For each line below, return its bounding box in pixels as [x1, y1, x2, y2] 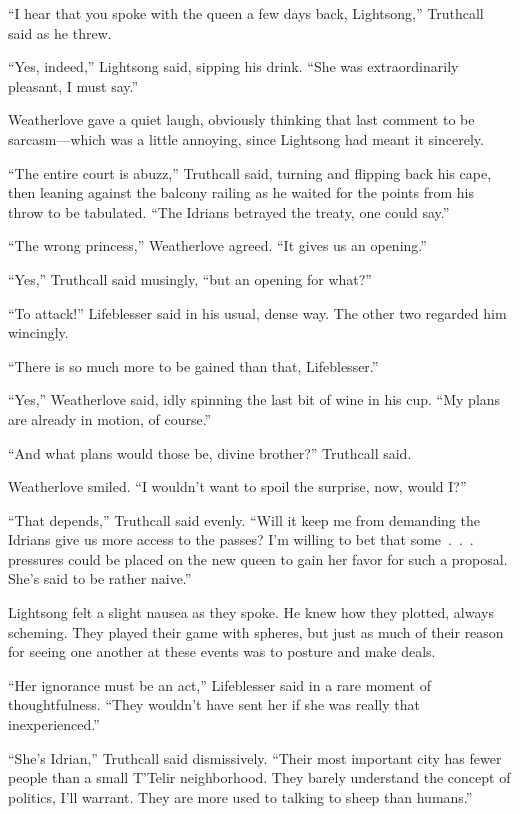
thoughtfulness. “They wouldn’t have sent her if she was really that [8, 694, 420, 715]
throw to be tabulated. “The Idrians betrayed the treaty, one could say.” [8, 201, 450, 222]
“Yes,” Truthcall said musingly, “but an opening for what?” [8, 268, 372, 289]
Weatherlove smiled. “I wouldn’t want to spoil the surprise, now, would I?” [8, 476, 467, 497]
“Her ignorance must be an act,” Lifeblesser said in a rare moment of [8, 674, 431, 695]
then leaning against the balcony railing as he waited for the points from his [8, 182, 474, 203]
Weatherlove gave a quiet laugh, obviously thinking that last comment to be [8, 109, 475, 130]
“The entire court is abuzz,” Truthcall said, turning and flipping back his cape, [8, 162, 492, 183]
